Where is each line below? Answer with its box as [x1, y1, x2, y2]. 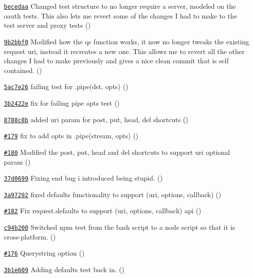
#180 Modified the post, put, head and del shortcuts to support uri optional [4, 147, 230, 157]
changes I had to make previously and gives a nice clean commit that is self [4, 56, 229, 66]
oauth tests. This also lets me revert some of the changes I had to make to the [4, 10, 237, 20]
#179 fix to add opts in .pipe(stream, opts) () [4, 130, 139, 141]
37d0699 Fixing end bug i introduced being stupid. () [4, 173, 163, 183]
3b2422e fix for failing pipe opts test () [4, 97, 120, 108]
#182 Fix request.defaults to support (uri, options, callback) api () [4, 205, 201, 216]
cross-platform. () [4, 231, 56, 241]
